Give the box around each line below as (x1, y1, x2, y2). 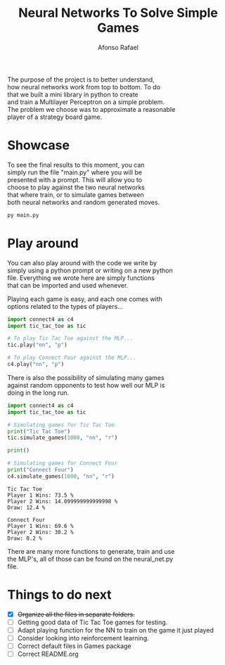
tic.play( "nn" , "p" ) (7, 341, 68, 349)
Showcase (7, 137, 70, 153)
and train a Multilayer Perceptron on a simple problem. (7, 97, 165, 106)
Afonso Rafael (98, 43, 139, 51)
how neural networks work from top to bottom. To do (7, 82, 160, 91)
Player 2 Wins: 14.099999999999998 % (7, 498, 118, 505)
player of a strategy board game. (7, 113, 103, 121)
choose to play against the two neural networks (7, 183, 146, 191)
